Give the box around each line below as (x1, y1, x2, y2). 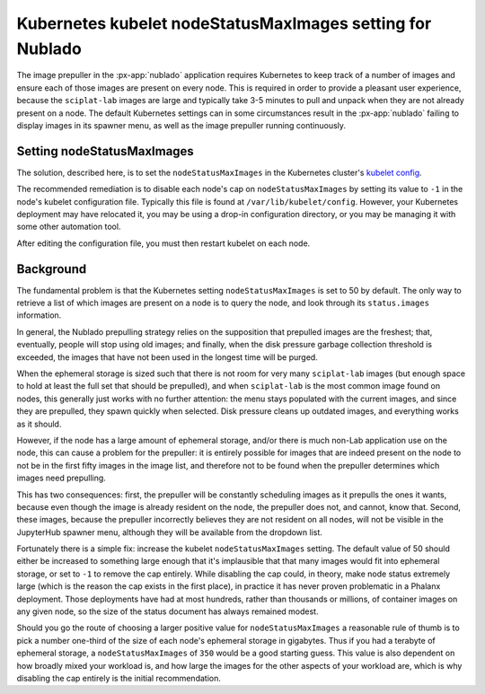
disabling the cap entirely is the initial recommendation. (16, 673, 222, 683)
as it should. (16, 418, 62, 429)
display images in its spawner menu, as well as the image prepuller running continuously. (16, 119, 346, 130)
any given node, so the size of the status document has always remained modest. (16, 606, 319, 617)
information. (16, 310, 62, 321)
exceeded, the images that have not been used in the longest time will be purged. (16, 351, 318, 363)
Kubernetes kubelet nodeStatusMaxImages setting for (16, 13, 432, 33)
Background (16, 261, 87, 277)
